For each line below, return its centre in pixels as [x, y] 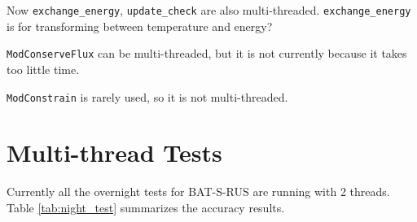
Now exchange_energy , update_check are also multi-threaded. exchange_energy [209, 10]
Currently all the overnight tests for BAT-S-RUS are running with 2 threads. [198, 192]
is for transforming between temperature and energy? [140, 26]
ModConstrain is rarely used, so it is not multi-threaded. [147, 96]
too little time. [43, 69]
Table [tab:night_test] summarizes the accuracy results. [146, 207]
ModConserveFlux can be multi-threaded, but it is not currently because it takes [207, 53]
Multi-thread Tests [114, 152]
